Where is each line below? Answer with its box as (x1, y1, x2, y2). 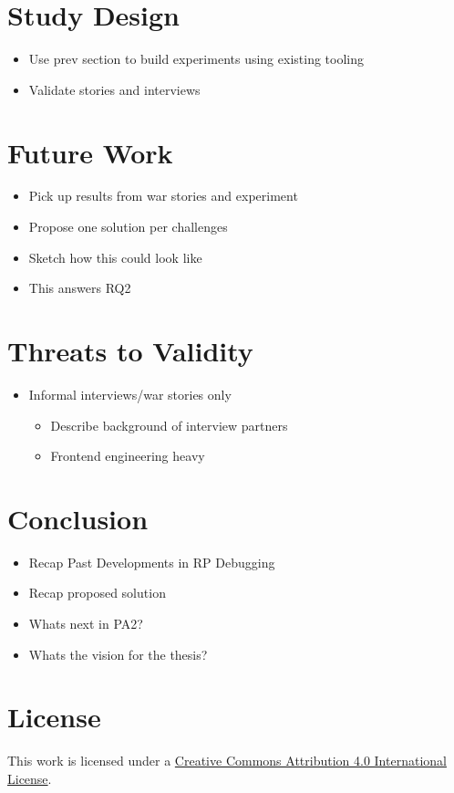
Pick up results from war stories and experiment (28, 186, 298, 205)
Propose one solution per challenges (28, 217, 228, 236)
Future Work (7, 133, 173, 171)
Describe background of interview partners (50, 415, 288, 434)
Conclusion (7, 499, 149, 537)
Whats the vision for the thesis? (28, 644, 208, 663)
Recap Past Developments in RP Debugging (28, 552, 275, 571)
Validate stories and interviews (28, 79, 201, 99)
